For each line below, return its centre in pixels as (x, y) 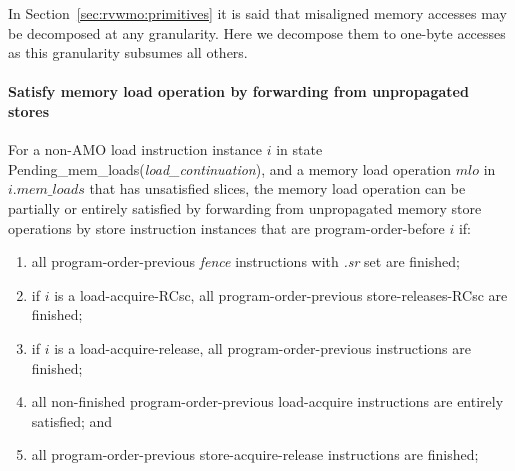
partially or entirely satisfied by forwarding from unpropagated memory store (245, 207)
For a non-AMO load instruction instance (135, 149)
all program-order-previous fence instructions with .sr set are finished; (245, 261)
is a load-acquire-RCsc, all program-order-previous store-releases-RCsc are (281, 294)
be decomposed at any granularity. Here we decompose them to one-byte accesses (257, 32)
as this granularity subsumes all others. (128, 52)
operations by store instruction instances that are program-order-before (226, 227)
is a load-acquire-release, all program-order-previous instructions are (262, 347)
